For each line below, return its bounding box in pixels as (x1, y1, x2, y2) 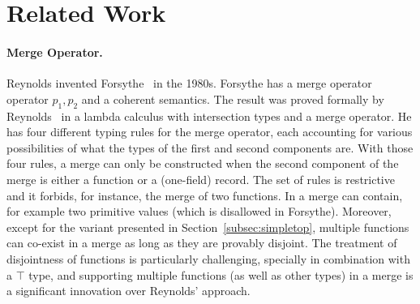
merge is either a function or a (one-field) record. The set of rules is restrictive (6, 170, 395, 187)
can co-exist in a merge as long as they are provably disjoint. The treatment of (6, 234, 397, 251)
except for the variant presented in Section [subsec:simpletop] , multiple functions (6, 218, 409, 235)
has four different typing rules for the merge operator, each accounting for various (6, 123, 413, 140)
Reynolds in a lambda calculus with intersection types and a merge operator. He (6, 107, 412, 124)
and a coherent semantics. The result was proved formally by (81, 90, 384, 107)
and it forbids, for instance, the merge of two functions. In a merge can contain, (6, 186, 403, 203)
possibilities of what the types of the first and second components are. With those (6, 139, 414, 156)
